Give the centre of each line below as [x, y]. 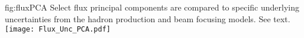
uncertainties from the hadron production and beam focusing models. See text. [148, 18]
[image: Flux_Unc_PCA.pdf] [58, 30]
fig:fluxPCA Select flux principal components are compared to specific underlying [152, 7]
